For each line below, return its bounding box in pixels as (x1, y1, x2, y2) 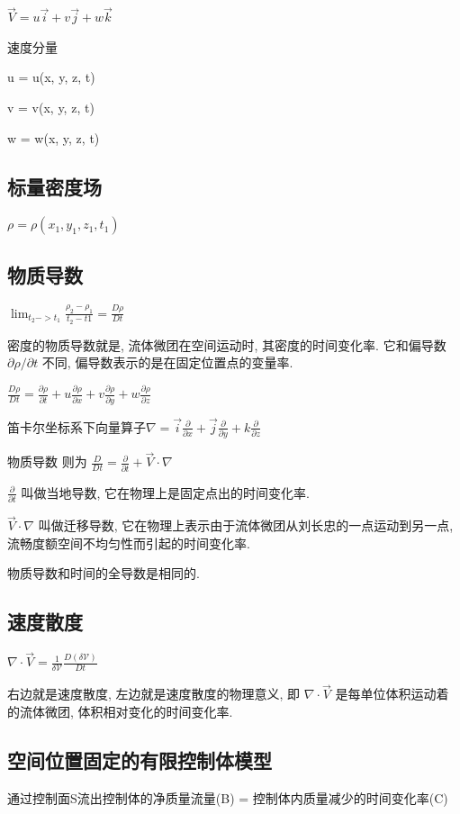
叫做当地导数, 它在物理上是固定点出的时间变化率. (21, 483, 310, 502)
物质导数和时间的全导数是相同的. (7, 564, 200, 583)
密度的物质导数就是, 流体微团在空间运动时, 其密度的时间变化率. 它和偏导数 (7, 335, 446, 354)
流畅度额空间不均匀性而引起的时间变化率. (7, 533, 250, 552)
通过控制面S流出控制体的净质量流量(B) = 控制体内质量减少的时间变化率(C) (7, 788, 448, 807)
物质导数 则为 (7, 452, 87, 471)
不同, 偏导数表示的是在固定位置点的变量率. (41, 353, 293, 372)
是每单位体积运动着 (335, 684, 449, 703)
